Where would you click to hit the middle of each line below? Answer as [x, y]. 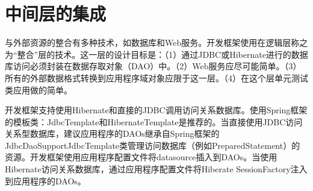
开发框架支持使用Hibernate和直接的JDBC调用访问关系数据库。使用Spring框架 [156, 110]
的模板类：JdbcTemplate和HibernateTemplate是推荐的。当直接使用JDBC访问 [154, 121]
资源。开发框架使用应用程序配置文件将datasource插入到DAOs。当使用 [141, 157]
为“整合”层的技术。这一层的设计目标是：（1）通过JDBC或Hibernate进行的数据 [156, 54]
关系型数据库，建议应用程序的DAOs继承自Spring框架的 [112, 133]
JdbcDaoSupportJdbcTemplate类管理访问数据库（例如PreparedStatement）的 [153, 145]
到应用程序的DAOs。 [45, 180]
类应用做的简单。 [39, 89]
